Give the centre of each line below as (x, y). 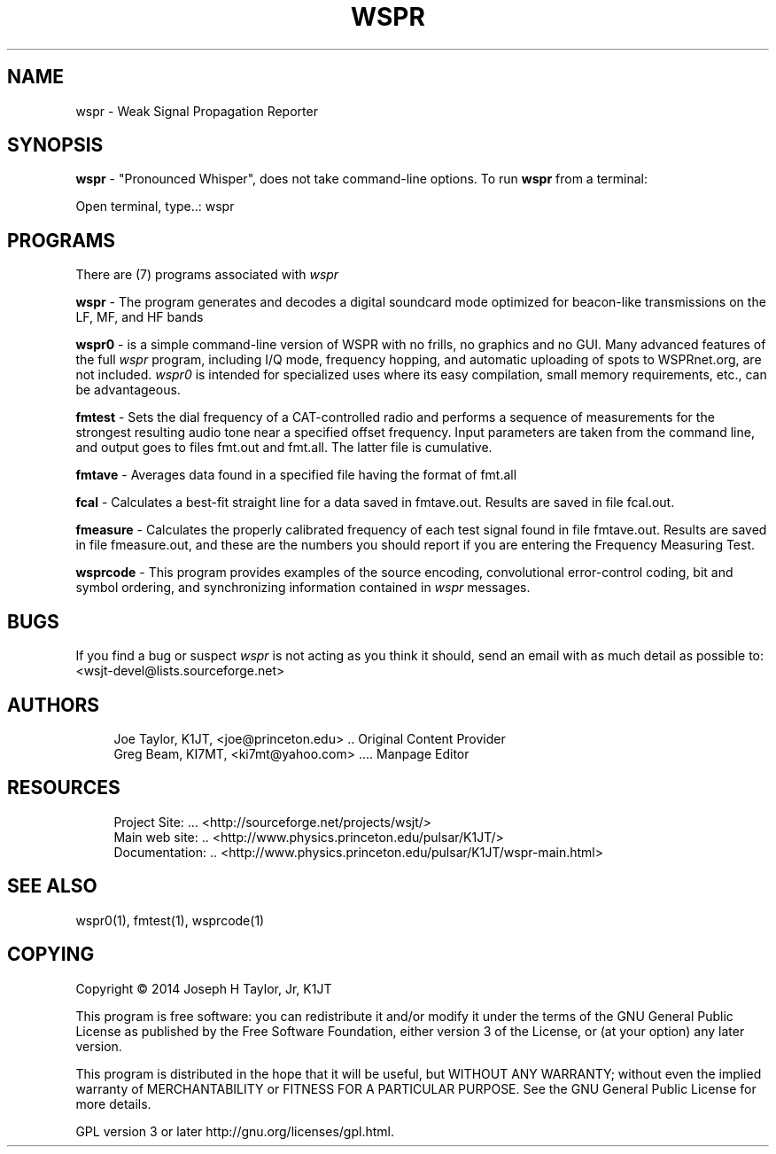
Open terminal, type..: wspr (155, 207)
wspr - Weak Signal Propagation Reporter (197, 111)
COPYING (51, 955)
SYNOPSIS (55, 145)
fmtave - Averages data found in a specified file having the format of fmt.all (296, 475)
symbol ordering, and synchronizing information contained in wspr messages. (303, 588)
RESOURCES (64, 788)
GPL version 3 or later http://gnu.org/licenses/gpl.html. (235, 1131)
